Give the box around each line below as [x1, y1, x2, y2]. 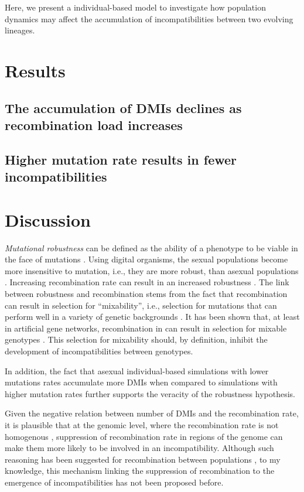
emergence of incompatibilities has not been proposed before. [5, 476, 224, 488]
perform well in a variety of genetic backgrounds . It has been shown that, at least [5, 310, 300, 323]
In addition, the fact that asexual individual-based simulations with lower [5, 364, 269, 377]
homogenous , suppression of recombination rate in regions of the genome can [5, 430, 283, 442]
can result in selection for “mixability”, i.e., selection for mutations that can [5, 299, 277, 311]
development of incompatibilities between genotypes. [5, 344, 193, 357]
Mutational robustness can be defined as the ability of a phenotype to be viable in [5, 241, 298, 254]
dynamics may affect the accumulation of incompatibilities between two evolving [5, 12, 293, 25]
